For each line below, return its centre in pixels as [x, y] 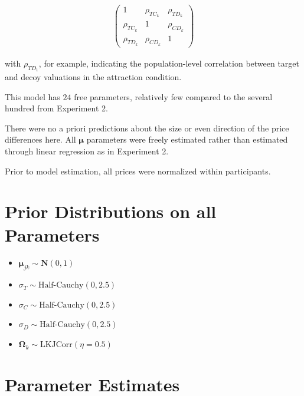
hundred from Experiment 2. [56, 108]
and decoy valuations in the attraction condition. [93, 77]
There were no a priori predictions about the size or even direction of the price [147, 128]
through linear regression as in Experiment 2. [87, 151]
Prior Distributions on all [111, 211]
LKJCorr [56, 345]
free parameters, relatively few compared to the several [173, 96]
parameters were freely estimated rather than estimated [187, 139]
